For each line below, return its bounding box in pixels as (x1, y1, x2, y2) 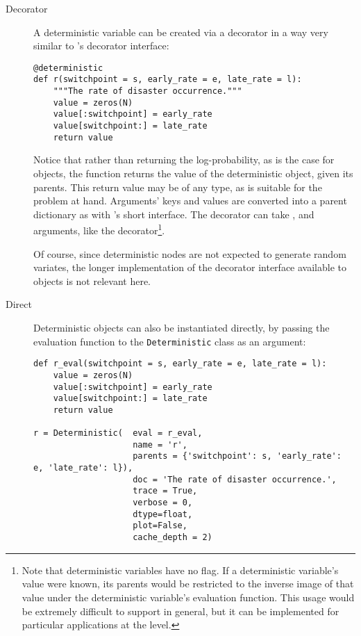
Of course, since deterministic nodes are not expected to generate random (33, 246, 346, 261)
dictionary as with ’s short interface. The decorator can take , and (33, 206, 314, 221)
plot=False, (133, 521, 187, 531)
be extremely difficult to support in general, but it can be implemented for (22, 603, 339, 618)
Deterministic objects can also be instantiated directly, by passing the (33, 320, 330, 334)
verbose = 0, (133, 498, 193, 508)
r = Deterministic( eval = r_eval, (33, 428, 203, 439)
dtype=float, (133, 509, 193, 519)
